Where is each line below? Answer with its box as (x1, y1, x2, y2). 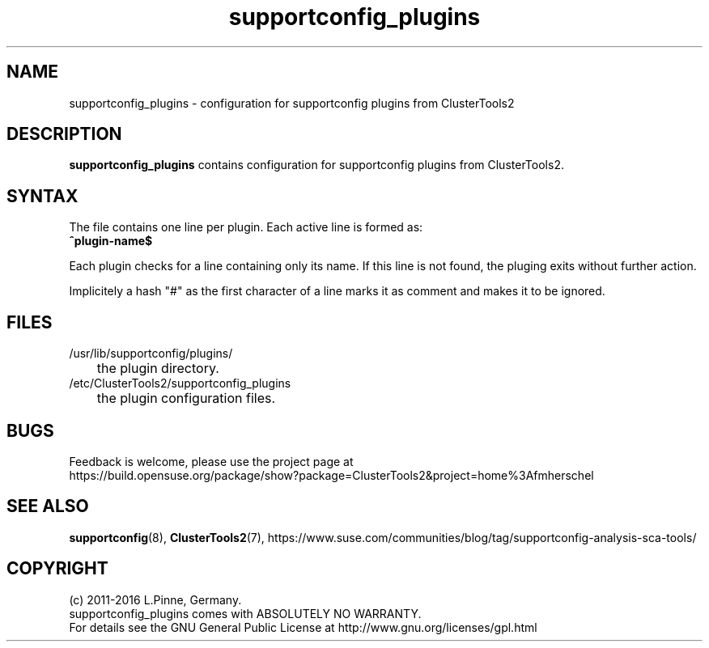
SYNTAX (6, 185, 79, 206)
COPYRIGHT (6, 558, 108, 579)
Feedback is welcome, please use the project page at (69, 454, 354, 468)
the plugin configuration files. (96, 390, 276, 407)
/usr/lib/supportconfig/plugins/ (69, 346, 233, 361)
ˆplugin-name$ (69, 234, 153, 248)
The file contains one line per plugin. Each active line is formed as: (69, 220, 423, 235)
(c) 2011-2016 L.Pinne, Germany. (69, 592, 242, 607)
